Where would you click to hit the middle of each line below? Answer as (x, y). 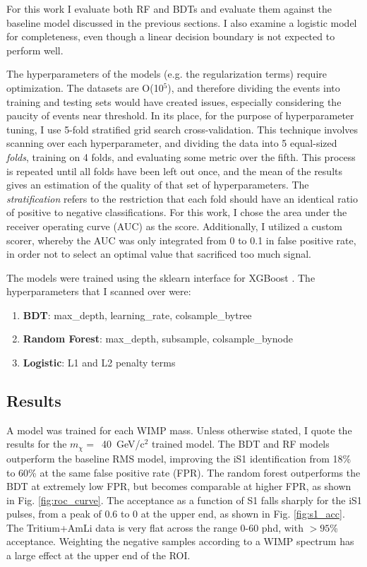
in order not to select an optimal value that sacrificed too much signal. (159, 254)
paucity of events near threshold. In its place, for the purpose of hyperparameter (180, 115)
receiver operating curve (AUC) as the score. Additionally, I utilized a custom (175, 226)
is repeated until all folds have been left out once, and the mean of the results (174, 171)
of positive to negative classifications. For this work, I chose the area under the (177, 212)
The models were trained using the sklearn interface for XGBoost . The (161, 277)
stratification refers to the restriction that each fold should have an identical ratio (182, 198)
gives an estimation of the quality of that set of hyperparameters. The (158, 185)
